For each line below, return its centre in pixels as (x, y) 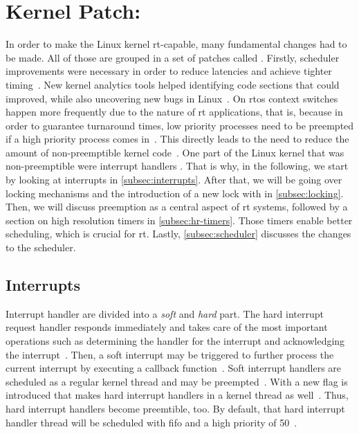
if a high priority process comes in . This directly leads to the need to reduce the (177, 139)
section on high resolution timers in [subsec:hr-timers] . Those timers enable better (179, 220)
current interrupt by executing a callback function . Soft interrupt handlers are (174, 368)
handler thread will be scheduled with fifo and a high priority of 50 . (151, 422)
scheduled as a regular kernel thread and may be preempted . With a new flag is (177, 381)
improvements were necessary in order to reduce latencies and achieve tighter (169, 71)
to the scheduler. (41, 247)
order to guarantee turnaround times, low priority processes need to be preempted (180, 125)
